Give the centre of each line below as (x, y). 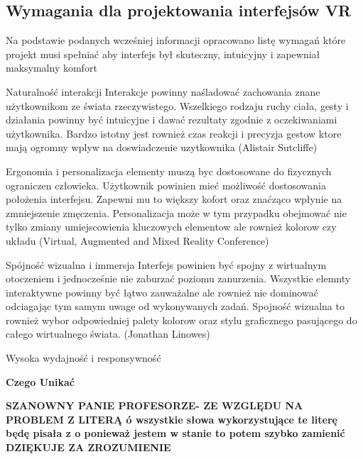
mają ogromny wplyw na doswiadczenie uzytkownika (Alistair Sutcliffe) (162, 147)
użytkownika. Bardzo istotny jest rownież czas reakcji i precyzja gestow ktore (174, 133)
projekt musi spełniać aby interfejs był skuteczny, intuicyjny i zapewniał (163, 54)
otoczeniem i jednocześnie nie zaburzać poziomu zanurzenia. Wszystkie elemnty (178, 278)
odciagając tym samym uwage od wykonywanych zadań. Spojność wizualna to (175, 306)
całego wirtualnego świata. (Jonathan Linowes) (108, 334)
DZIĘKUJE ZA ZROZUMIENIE (88, 447)
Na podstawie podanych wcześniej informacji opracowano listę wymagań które (176, 40)
